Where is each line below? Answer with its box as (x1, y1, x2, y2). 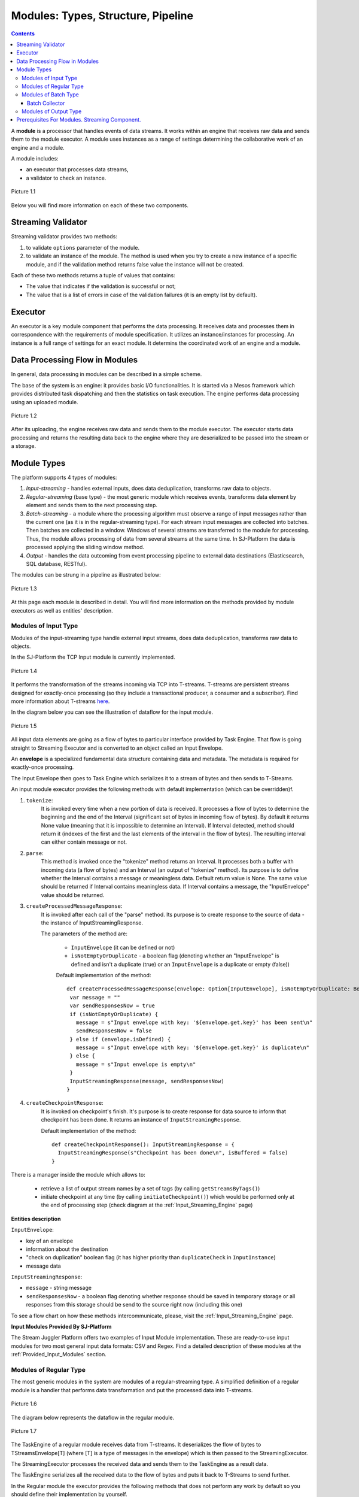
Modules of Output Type (22, 108, 82, 115)
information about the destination (26, 1246, 108, 1253)
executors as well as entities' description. (11, 607, 113, 614)
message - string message (26, 1284, 92, 1292)
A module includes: (11, 155, 59, 162)
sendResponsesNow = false (75, 1028, 152, 1034)
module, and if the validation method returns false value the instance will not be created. (26, 260, 244, 268)
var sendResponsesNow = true (69, 1002, 156, 1009)
